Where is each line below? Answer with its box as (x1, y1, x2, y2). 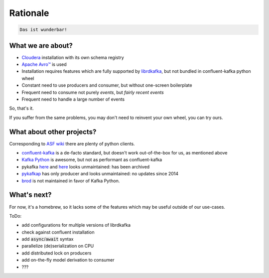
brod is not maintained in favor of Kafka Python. (21, 177, 120, 184)
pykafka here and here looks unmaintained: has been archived (21, 163, 150, 169)
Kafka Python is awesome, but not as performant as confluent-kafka (21, 157, 162, 163)
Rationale (9, 7, 49, 18)
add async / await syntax (21, 236, 74, 242)
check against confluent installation (21, 229, 95, 235)
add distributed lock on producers (21, 250, 92, 256)
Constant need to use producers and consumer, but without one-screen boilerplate (21, 82, 192, 88)
